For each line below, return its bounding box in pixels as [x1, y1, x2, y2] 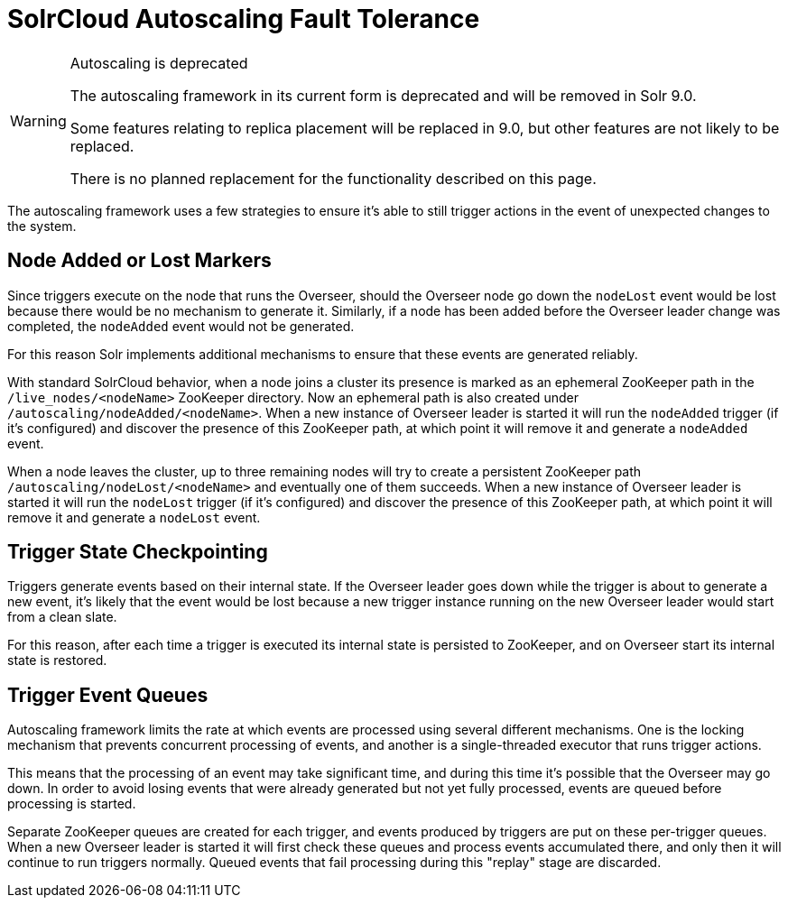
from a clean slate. [7, 609, 117, 625]
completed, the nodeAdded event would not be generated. [7, 318, 355, 334]
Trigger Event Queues [7, 683, 209, 706]
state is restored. [7, 652, 107, 669]
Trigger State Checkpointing [7, 540, 268, 564]
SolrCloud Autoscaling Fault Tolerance [7, 4, 480, 34]
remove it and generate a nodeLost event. [7, 509, 261, 525]
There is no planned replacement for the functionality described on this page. [70, 169, 597, 188]
